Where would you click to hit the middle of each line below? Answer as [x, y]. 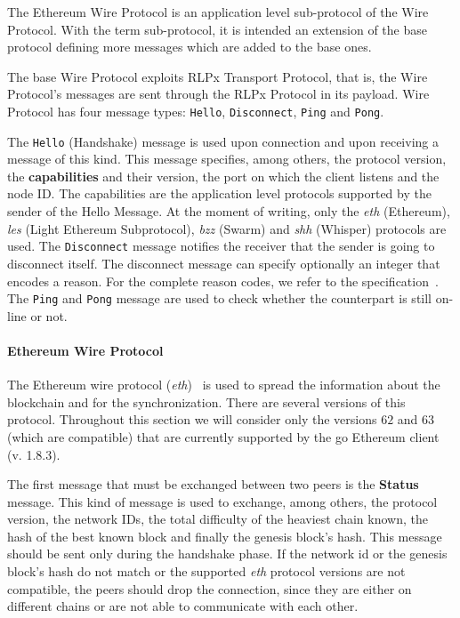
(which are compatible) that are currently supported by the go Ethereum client [223, 436]
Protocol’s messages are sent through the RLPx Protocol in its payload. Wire [218, 94]
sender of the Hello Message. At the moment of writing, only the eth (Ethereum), [229, 211]
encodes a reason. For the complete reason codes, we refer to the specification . [223, 281]
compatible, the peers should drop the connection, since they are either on [210, 588]
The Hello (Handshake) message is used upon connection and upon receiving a [223, 141]
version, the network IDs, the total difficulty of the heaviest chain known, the [218, 519]
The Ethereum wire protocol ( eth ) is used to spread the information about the [224, 385]
